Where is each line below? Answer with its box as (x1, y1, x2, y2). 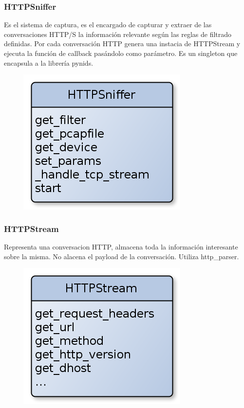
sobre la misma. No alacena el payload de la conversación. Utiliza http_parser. (4, 251, 239, 261)
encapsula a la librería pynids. (4, 57, 94, 68)
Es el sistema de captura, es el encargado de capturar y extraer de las (4, 19, 212, 30)
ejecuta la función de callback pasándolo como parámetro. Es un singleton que (4, 48, 238, 58)
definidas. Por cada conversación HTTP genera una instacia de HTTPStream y (4, 38, 241, 49)
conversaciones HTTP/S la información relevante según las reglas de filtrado (4, 29, 232, 39)
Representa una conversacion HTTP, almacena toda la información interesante (4, 242, 238, 251)
